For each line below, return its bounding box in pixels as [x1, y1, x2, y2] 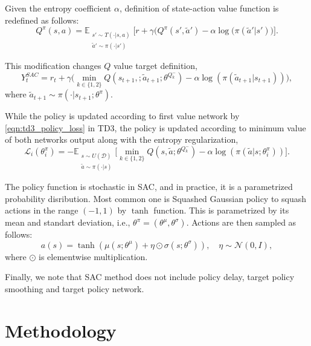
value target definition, [114, 59, 197, 72]
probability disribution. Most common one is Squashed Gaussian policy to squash [5, 192, 307, 204]
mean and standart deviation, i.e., [5, 216, 130, 229]
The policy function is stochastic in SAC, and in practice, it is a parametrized [5, 180, 293, 193]
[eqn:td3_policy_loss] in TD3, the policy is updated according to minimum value [5, 121, 306, 134]
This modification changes [5, 59, 101, 72]
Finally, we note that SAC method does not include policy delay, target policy [5, 270, 295, 283]
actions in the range [5, 204, 79, 217]
